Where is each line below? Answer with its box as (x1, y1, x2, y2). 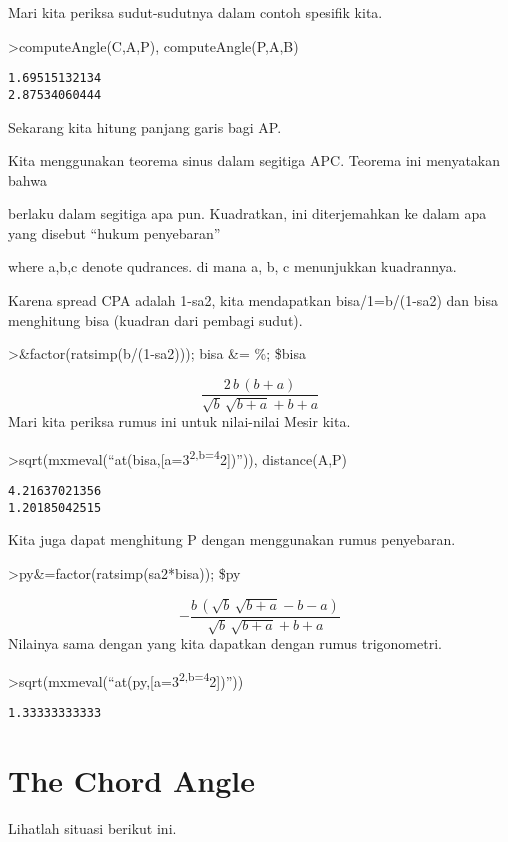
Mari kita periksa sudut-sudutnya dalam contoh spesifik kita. (8, 2, 383, 22)
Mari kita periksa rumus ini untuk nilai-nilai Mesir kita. (8, 411, 351, 432)
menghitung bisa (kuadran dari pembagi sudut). (8, 309, 303, 330)
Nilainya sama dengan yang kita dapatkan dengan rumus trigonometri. (8, 633, 442, 654)
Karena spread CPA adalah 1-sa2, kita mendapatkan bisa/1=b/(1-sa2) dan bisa (8, 290, 498, 311)
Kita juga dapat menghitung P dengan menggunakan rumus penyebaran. (8, 529, 456, 550)
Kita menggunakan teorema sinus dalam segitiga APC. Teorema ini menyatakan (8, 150, 501, 171)
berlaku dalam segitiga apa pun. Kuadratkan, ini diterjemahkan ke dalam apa (8, 203, 487, 224)
